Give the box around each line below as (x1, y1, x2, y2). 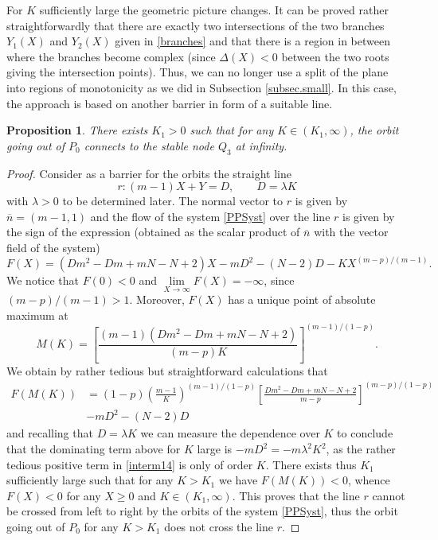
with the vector (314, 223, 389, 240)
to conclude (337, 425, 393, 441)
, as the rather (326, 441, 396, 457)
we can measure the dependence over (140, 425, 320, 441)
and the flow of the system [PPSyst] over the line (90, 208, 330, 224)
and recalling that (6, 425, 93, 441)
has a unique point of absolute (228, 291, 376, 308)
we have (218, 472, 258, 488)
